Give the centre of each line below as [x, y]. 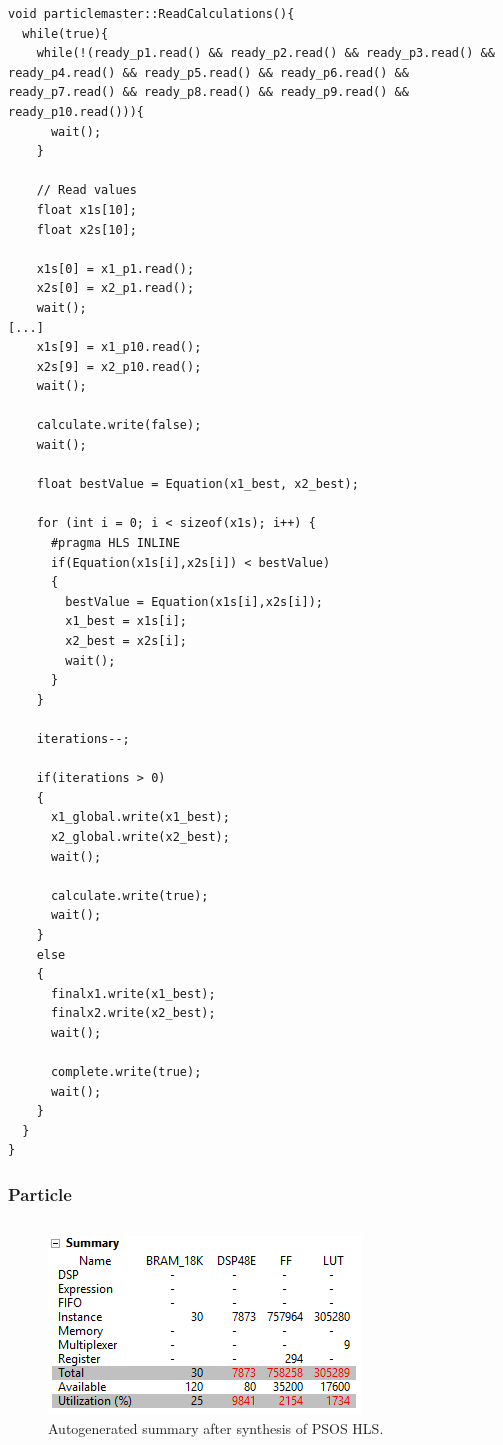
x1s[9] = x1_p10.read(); [119, 347]
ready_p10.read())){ [76, 111]
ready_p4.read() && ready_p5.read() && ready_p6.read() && [208, 72]
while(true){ [65, 33]
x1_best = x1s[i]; [126, 621]
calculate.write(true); [129, 895]
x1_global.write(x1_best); [140, 817]
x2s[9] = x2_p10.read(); [119, 366]
